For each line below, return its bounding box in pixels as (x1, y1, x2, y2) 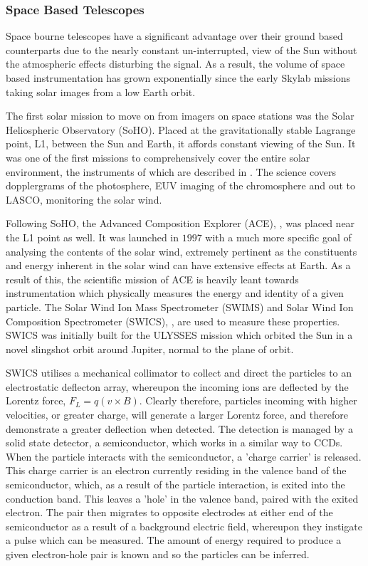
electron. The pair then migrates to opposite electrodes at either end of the (6, 505, 333, 520)
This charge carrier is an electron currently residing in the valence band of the (6, 463, 347, 478)
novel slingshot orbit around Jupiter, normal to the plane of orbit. (6, 341, 294, 356)
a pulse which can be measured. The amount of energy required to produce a (6, 533, 342, 547)
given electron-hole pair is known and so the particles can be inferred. (6, 547, 310, 561)
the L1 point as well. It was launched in (6, 229, 179, 244)
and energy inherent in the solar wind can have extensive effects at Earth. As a (6, 258, 351, 273)
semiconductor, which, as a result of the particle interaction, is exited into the (6, 477, 345, 492)
